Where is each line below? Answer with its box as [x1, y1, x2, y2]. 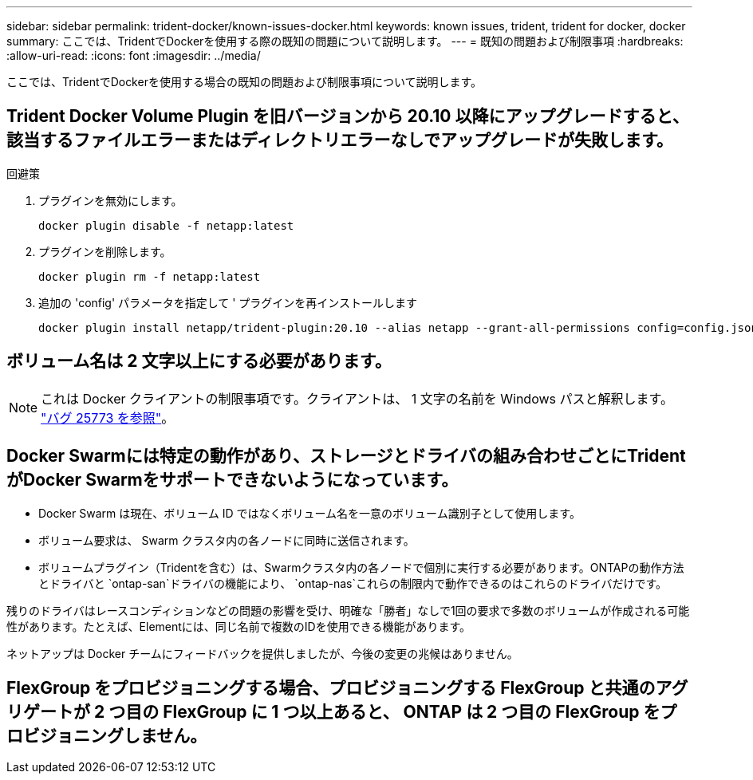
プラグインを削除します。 [38, 244, 171, 258]
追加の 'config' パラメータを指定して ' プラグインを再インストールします [38, 295, 418, 309]
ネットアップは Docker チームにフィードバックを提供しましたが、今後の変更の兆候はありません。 [6, 646, 518, 660]
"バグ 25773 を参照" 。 [41, 409, 175, 426]
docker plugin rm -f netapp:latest [38, 270, 261, 283]
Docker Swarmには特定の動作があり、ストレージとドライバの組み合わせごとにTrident [6, 446, 686, 467]
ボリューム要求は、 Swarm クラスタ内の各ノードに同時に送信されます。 [38, 533, 415, 547]
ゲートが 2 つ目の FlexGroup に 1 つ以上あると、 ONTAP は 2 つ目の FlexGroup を [22, 701, 660, 722]
